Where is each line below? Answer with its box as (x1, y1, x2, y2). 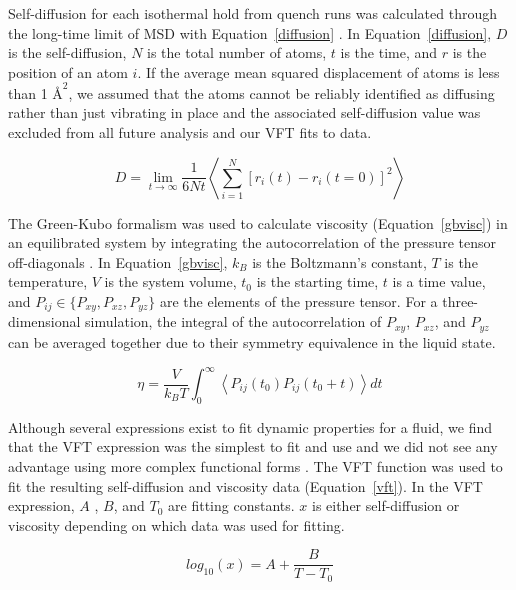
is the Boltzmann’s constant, (252, 251, 427, 272)
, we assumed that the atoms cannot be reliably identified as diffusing (68, 82, 495, 103)
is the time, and (340, 42, 438, 63)
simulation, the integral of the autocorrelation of (85, 311, 382, 332)
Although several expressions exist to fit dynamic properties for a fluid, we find (8, 416, 493, 437)
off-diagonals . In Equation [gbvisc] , (8, 251, 228, 272)
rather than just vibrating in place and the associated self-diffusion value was (8, 102, 481, 123)
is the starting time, (256, 271, 379, 292)
